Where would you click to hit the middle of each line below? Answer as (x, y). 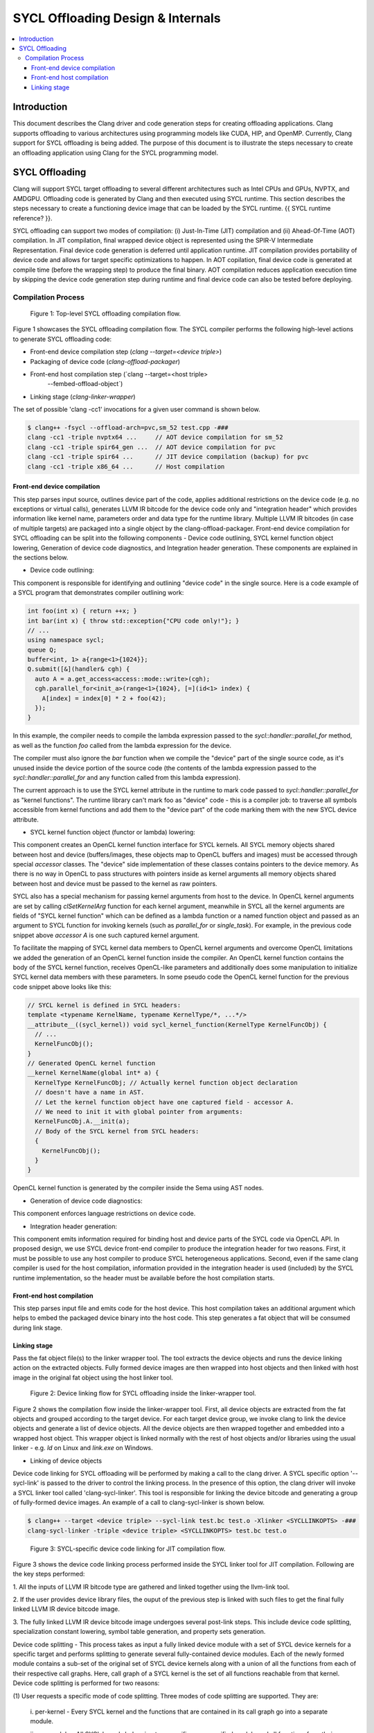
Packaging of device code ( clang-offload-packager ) (105, 361)
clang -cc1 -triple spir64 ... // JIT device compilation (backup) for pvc (168, 457)
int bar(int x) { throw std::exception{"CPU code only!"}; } (133, 621)
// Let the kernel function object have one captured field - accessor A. (164, 1102)
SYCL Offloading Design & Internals (117, 18)
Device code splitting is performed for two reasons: (86, 1683)
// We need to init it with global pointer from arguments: (139, 1112)
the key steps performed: (49, 1574)
